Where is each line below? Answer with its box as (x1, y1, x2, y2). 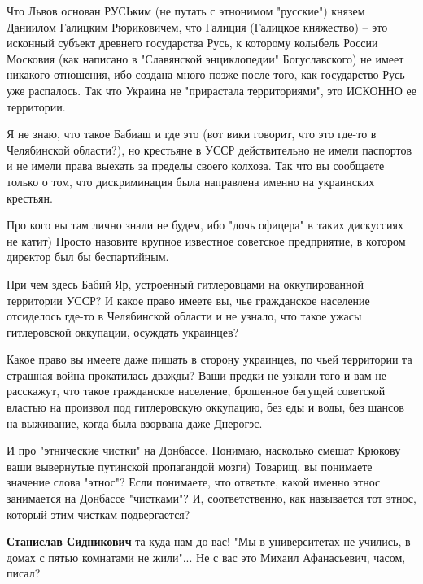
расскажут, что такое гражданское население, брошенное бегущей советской (7, 382, 386, 399)
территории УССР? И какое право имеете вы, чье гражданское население (7, 291, 370, 308)
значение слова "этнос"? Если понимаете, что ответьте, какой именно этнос (7, 473, 381, 490)
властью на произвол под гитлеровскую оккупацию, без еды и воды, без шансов (7, 399, 404, 416)
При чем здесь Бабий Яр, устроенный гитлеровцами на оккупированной (7, 275, 364, 292)
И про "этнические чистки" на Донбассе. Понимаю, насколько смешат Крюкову (7, 442, 401, 459)
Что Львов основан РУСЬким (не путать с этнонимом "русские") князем (7, 2, 365, 19)
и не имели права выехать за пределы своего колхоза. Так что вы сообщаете (7, 157, 385, 174)
